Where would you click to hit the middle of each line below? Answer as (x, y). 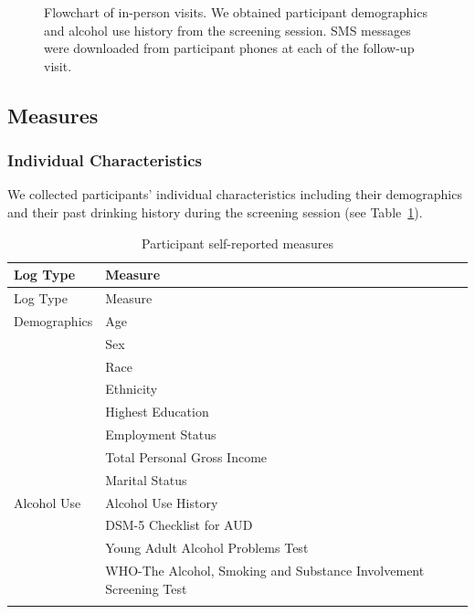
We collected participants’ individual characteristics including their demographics (235, 194)
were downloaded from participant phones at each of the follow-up (229, 48)
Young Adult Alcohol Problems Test (207, 548)
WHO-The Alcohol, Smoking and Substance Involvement (265, 571)
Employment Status (161, 434)
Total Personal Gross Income (186, 456)
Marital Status (146, 479)
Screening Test (146, 588)
